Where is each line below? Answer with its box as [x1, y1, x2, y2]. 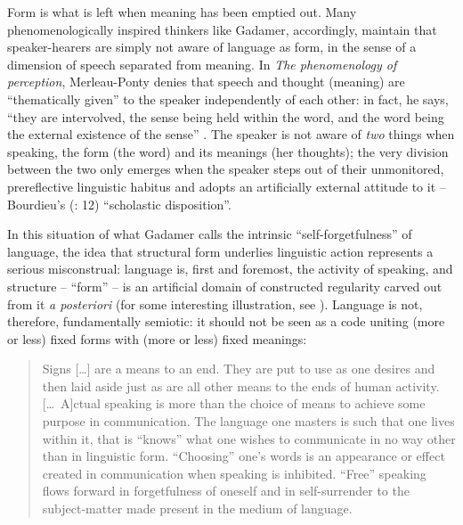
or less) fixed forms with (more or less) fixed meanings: [7, 329, 307, 348]
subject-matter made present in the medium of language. [42, 499, 353, 518]
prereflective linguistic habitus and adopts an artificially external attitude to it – [7, 176, 446, 195]
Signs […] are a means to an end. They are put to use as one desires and [42, 359, 435, 378]
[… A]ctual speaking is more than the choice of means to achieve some [42, 394, 426, 413]
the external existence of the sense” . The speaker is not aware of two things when [7, 125, 455, 144]
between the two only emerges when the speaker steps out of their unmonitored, [7, 160, 444, 178]
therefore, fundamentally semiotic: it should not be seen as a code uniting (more [7, 312, 445, 331]
